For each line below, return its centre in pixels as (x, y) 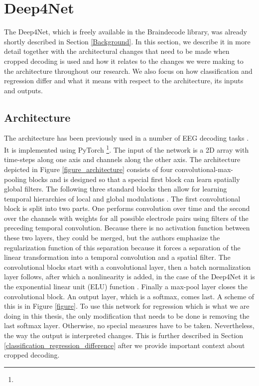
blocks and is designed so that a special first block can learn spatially (134, 179)
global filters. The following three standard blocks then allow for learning (116, 189)
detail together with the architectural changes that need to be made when (117, 51)
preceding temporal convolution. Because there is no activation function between (127, 228)
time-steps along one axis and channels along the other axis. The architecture (122, 159)
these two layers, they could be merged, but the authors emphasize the (112, 238)
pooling (15, 179)
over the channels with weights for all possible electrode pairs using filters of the (126, 218)
